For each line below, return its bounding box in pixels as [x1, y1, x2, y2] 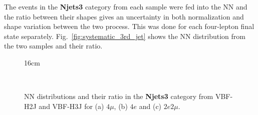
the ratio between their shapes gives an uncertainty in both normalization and [4, 11, 244, 21]
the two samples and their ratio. [4, 40, 103, 51]
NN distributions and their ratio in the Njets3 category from [24, 91, 213, 101]
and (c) [139, 100, 162, 111]
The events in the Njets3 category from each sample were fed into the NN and [4, 1, 247, 11]
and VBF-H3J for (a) [39, 100, 104, 111]
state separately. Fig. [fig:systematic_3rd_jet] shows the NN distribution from [4, 30, 245, 41]
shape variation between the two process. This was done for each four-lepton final [4, 21, 254, 31]
